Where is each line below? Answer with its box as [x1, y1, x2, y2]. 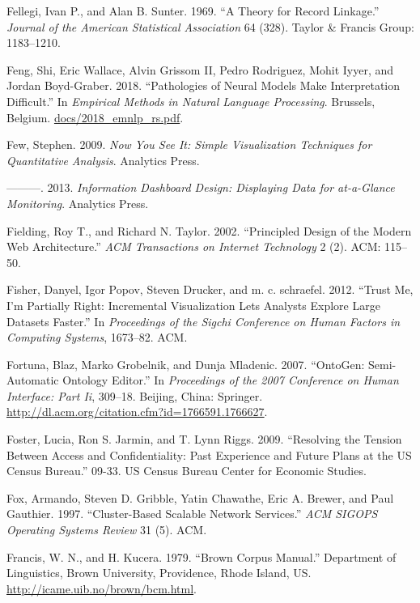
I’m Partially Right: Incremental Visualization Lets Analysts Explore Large [6, 296, 380, 313]
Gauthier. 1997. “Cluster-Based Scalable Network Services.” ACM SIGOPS [6, 505, 378, 522]
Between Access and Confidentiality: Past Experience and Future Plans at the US [6, 446, 412, 463]
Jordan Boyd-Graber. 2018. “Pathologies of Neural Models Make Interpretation [6, 77, 401, 94]
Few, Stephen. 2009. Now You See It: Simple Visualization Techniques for [6, 136, 372, 153]
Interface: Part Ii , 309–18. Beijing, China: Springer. [6, 387, 263, 404]
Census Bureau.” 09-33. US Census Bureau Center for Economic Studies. [6, 462, 367, 479]
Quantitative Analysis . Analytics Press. [6, 151, 200, 168]
